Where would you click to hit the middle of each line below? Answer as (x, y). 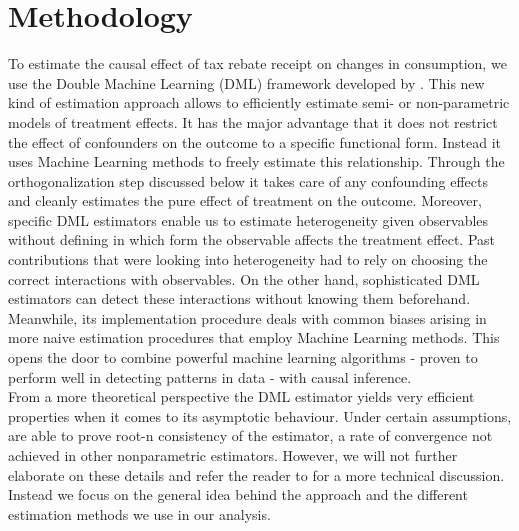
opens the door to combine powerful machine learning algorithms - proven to (243, 357)
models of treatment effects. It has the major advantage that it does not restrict (253, 121)
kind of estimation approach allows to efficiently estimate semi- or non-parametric (259, 102)
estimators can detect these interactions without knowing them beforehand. (239, 298)
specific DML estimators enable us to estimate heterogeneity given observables (248, 219)
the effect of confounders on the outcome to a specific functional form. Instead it (255, 141)
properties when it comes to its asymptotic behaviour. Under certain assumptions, (260, 415)
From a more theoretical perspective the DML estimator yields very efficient (241, 396)
